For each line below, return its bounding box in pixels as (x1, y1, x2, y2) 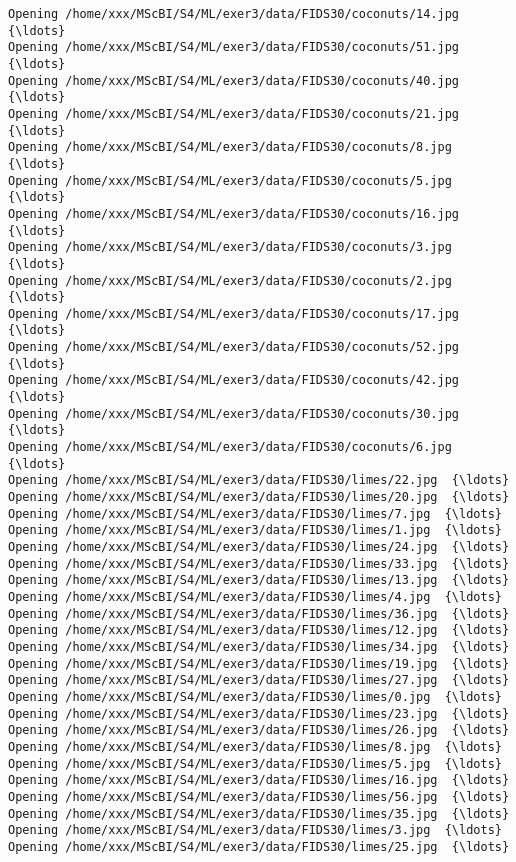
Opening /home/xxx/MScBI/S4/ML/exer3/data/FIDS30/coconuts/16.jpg (8, 206, 460, 221)
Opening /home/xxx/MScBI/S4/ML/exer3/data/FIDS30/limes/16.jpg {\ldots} (8, 773, 510, 788)
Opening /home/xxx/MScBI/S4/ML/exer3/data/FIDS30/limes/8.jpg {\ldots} (8, 739, 502, 754)
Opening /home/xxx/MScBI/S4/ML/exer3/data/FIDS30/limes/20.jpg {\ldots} (8, 490, 510, 505)
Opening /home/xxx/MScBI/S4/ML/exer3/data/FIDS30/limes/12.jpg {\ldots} (8, 623, 510, 638)
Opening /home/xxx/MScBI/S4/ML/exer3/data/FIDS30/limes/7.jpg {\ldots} (8, 506, 502, 521)
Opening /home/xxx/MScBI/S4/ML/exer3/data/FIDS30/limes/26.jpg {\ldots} (8, 723, 510, 738)
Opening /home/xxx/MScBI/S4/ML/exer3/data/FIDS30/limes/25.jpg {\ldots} (8, 839, 510, 854)
